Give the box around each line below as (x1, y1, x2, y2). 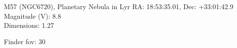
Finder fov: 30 (4, 36, 45, 46)
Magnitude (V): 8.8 (4, 11, 61, 21)
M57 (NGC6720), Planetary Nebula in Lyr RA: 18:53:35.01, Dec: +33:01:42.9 (4, 1, 234, 11)
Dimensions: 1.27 (4, 20, 54, 30)
